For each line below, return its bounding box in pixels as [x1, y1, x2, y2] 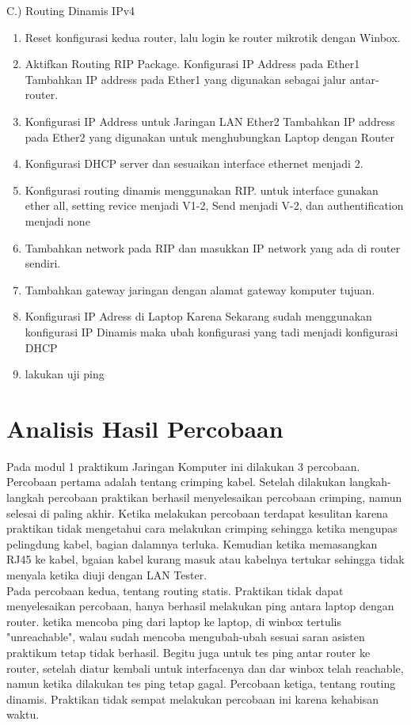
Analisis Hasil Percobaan [6, 412, 284, 444]
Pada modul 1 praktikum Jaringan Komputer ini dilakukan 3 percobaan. [6, 457, 360, 474]
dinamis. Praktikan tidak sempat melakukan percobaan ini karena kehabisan [6, 690, 379, 707]
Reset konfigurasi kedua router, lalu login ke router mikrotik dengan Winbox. [25, 28, 401, 45]
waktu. [6, 706, 40, 723]
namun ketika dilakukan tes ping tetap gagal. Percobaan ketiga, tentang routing [6, 675, 396, 692]
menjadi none [25, 212, 90, 229]
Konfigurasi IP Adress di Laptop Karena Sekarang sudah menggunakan [25, 308, 372, 325]
